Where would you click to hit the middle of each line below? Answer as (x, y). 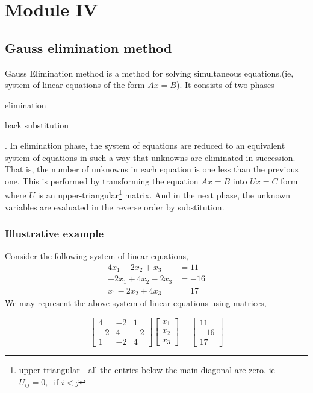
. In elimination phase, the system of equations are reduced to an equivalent (145, 145)
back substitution (37, 125)
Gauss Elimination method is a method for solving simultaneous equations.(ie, (149, 73)
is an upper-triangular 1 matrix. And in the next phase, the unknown (164, 194)
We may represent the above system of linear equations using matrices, (136, 303)
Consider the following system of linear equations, (97, 256)
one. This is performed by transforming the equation (102, 181)
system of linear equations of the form (75, 85)
